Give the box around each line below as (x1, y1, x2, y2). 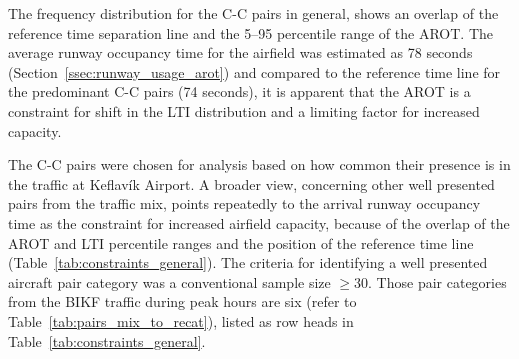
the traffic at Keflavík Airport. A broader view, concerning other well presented (8, 173, 495, 194)
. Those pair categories (368, 271, 507, 292)
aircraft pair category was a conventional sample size (8, 271, 331, 292)
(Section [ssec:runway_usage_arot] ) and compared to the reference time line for (8, 61, 501, 82)
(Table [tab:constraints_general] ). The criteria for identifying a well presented (8, 252, 488, 273)
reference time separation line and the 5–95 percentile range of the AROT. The (8, 22, 493, 43)
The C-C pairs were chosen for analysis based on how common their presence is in (8, 154, 511, 175)
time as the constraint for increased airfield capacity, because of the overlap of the (8, 212, 510, 233)
